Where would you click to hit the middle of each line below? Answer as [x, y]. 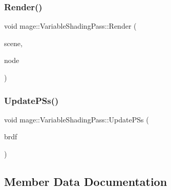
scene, [13, 43]
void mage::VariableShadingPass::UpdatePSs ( [77, 119]
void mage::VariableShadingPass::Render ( [70, 26]
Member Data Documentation [86, 181]
